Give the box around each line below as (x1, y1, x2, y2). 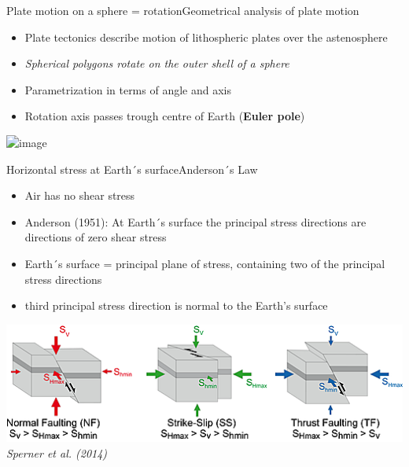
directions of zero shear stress (24, 229, 167, 245)
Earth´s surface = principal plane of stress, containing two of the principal (24, 255, 385, 271)
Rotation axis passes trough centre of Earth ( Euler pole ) (24, 108, 305, 124)
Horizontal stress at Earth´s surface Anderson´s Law (6, 160, 258, 177)
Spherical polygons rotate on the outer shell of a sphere (24, 55, 289, 72)
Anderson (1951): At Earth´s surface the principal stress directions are (24, 213, 367, 230)
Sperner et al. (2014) (6, 444, 108, 461)
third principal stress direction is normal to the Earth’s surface (24, 297, 328, 314)
